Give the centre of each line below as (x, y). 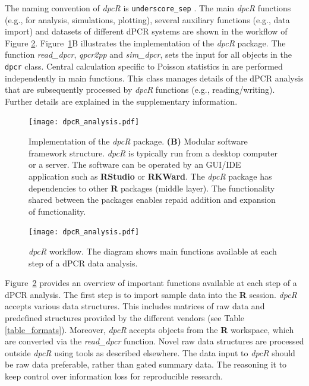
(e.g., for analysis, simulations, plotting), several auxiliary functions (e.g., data (147, 19)
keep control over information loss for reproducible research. (114, 376)
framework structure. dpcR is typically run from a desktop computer (153, 153)
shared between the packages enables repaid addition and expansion (152, 200)
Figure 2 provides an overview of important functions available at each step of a (151, 283)
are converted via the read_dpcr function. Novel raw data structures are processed (154, 341)
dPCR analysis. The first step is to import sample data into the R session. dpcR (151, 294)
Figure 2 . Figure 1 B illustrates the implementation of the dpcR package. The (145, 43)
